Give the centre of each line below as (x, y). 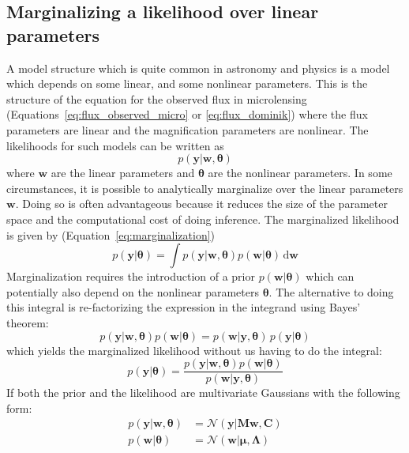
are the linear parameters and (123, 173)
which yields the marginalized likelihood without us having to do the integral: (194, 350)
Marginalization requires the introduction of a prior (131, 276)
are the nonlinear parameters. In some (300, 173)
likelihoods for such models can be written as (115, 145)
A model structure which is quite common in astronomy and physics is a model (198, 68)
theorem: (28, 322)
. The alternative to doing (331, 291)
